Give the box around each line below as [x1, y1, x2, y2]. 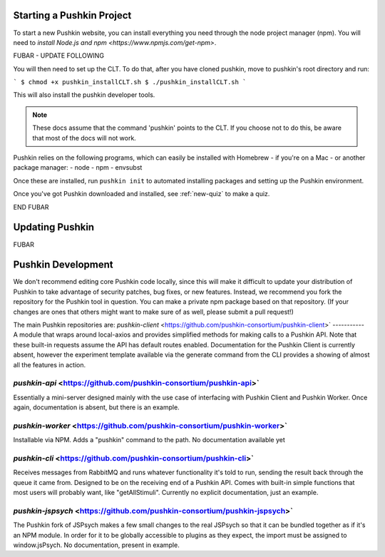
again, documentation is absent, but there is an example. [13, 403, 180, 412]
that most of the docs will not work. [32, 133, 137, 142]
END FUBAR [13, 203, 49, 211]
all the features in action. [13, 360, 86, 369]
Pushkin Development [13, 259, 113, 271]
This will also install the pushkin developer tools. [13, 91, 155, 99]
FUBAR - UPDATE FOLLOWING [13, 51, 105, 60]
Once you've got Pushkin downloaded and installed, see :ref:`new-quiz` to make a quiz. [13, 190, 270, 198]
